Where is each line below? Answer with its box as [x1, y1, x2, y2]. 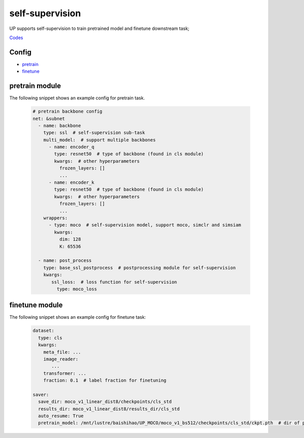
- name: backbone [38, 122, 81, 128]
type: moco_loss [56, 286, 97, 292]
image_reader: [43, 356, 79, 362]
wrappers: [43, 215, 68, 221]
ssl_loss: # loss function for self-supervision [51, 279, 177, 285]
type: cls [38, 335, 63, 341]
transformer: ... [43, 370, 87, 376]
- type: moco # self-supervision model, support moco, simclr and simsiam [49, 222, 242, 228]
